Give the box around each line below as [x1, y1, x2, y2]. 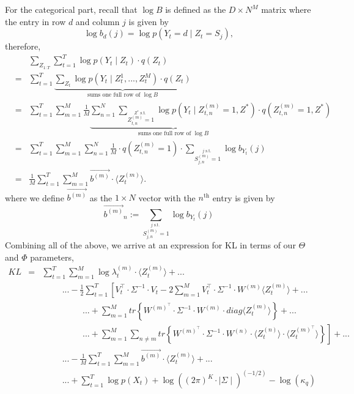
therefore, [5, 40, 41, 53]
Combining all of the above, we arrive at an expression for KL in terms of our [5, 239, 296, 251]
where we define [5, 191, 64, 204]
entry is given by [212, 191, 275, 204]
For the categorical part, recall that [5, 3, 138, 15]
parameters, [30, 250, 74, 263]
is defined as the [165, 3, 226, 15]
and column [75, 15, 120, 28]
